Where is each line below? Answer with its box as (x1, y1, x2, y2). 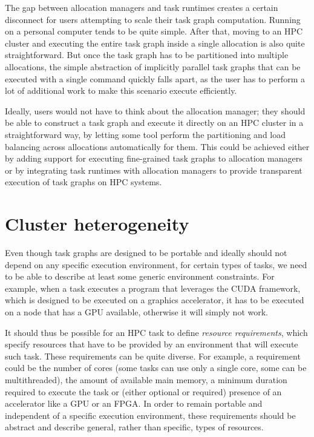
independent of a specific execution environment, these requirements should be (5, 409, 296, 421)
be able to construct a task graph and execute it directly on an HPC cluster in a (5, 116, 304, 129)
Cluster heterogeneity (5, 211, 189, 236)
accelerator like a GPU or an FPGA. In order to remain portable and (5, 397, 263, 410)
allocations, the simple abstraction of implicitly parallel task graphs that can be (5, 60, 301, 73)
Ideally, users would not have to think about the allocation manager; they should (5, 104, 306, 117)
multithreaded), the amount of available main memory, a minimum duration (5, 373, 287, 386)
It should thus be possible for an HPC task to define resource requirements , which (5, 326, 308, 338)
